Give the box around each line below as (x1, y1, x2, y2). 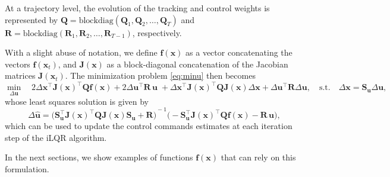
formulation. (5, 163, 49, 175)
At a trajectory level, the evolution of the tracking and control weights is (5, 2, 270, 14)
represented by (5, 13, 58, 25)
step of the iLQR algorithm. (5, 131, 107, 143)
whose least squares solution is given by (5, 95, 149, 107)
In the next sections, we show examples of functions (5, 151, 193, 163)
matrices (5, 69, 36, 82)
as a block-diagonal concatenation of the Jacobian (106, 57, 288, 70)
